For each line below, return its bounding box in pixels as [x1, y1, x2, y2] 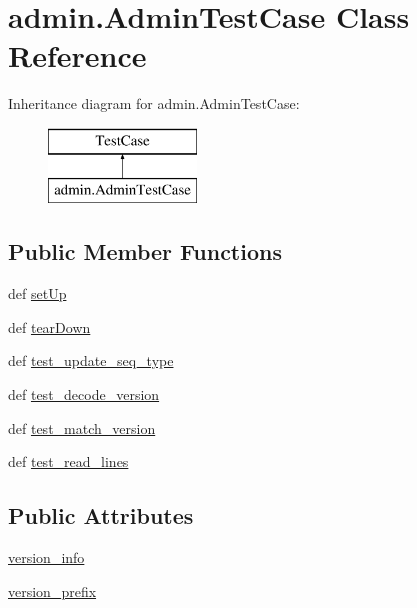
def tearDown [8, 316, 91, 337]
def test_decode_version [8, 384, 160, 405]
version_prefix [8, 580, 97, 601]
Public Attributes [8, 500, 194, 531]
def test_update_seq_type [8, 350, 174, 371]
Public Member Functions [8, 236, 282, 267]
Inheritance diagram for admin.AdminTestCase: [8, 93, 300, 114]
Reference [8, 35, 147, 76]
